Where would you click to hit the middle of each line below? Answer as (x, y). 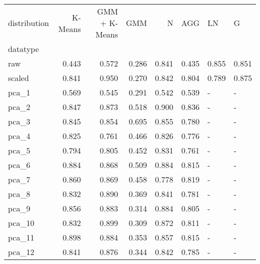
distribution (28, 23)
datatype (23, 49)
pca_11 (21, 237)
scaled (18, 78)
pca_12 (21, 252)
